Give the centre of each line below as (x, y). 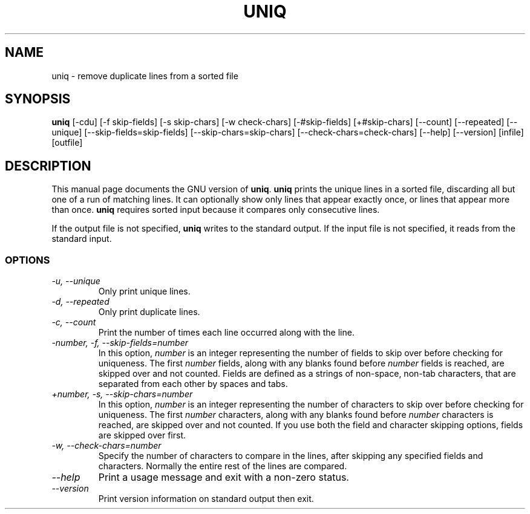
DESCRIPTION (48, 166)
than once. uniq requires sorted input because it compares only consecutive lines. (216, 210)
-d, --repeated (80, 302)
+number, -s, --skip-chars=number (122, 394)
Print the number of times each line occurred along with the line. (226, 333)
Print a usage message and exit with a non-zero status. (224, 477)
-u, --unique (76, 281)
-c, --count (74, 322)
